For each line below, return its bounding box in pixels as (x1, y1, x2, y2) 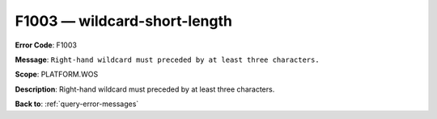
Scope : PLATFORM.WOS (15, 69, 99, 80)
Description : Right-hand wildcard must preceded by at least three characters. (15, 84, 275, 94)
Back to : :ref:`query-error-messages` (15, 99, 139, 109)
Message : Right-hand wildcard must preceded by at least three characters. (15, 55, 320, 64)
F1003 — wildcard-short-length (15, 12, 232, 30)
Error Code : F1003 (15, 40, 77, 50)
